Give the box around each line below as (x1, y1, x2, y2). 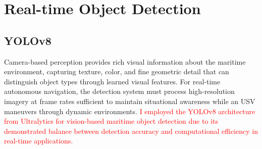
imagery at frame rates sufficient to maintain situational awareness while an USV (4, 95, 255, 106)
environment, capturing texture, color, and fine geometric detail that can (4, 66, 229, 77)
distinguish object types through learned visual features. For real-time (4, 76, 221, 86)
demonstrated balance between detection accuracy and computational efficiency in (4, 125, 258, 136)
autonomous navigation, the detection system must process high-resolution (4, 86, 235, 96)
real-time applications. (4, 135, 73, 146)
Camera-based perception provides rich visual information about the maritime (4, 56, 246, 67)
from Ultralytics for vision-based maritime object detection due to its (4, 116, 218, 126)
